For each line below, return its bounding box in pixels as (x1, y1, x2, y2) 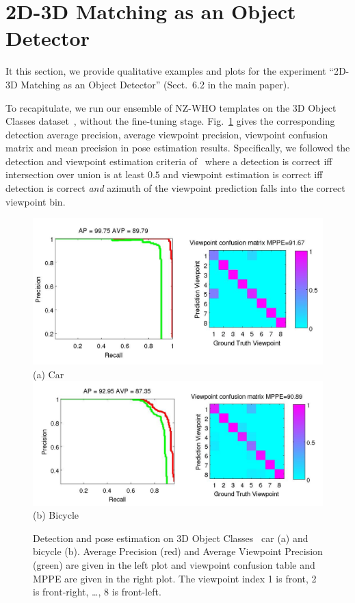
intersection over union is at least (5, 167, 145, 182)
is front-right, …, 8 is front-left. (33, 584, 161, 599)
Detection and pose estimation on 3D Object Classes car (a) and (33, 530, 308, 545)
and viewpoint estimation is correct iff (163, 167, 323, 182)
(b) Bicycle (33, 508, 79, 522)
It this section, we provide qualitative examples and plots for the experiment (5, 64, 326, 78)
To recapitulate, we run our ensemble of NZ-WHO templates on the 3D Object (5, 100, 337, 114)
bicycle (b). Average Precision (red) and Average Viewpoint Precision (33, 544, 323, 558)
